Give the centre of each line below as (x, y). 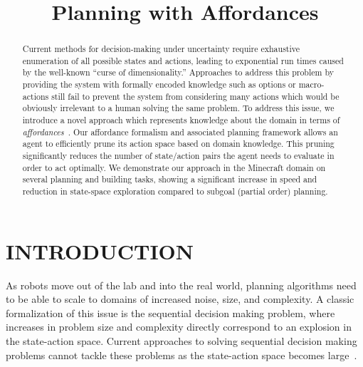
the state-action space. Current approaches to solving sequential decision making (181, 341)
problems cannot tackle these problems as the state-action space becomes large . (181, 355)
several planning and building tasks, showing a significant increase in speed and (170, 179)
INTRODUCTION (100, 250)
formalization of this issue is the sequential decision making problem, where (170, 312)
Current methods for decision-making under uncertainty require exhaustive (161, 49)
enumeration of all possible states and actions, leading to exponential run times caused (183, 60)
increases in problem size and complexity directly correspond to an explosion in (179, 327)
